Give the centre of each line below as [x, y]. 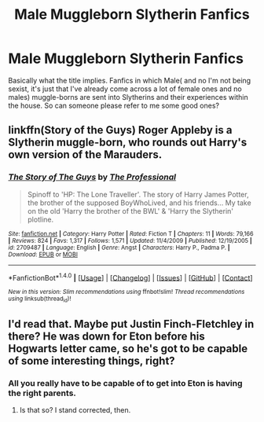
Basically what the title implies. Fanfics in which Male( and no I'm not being [130, 80]
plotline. [40, 219]
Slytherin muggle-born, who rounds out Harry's [128, 143]
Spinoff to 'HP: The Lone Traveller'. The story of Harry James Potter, [138, 194]
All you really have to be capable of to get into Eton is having [125, 383]
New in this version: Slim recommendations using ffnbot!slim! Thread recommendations [126, 292]
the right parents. [42, 393]
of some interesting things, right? [92, 361]
